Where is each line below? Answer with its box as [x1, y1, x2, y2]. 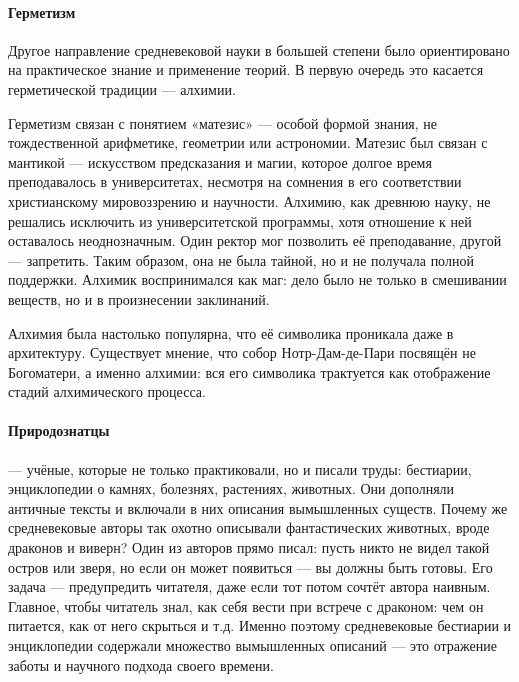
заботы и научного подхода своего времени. [8, 654, 274, 675]
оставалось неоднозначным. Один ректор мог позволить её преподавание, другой [8, 230, 502, 251]
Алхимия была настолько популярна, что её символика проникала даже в [8, 322, 454, 343]
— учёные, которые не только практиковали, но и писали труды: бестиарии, [8, 458, 472, 479]
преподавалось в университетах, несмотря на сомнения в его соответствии [8, 171, 462, 192]
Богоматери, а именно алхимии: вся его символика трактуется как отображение [8, 361, 491, 382]
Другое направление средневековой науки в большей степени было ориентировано [8, 39, 510, 60]
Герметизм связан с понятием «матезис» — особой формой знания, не [8, 112, 438, 133]
